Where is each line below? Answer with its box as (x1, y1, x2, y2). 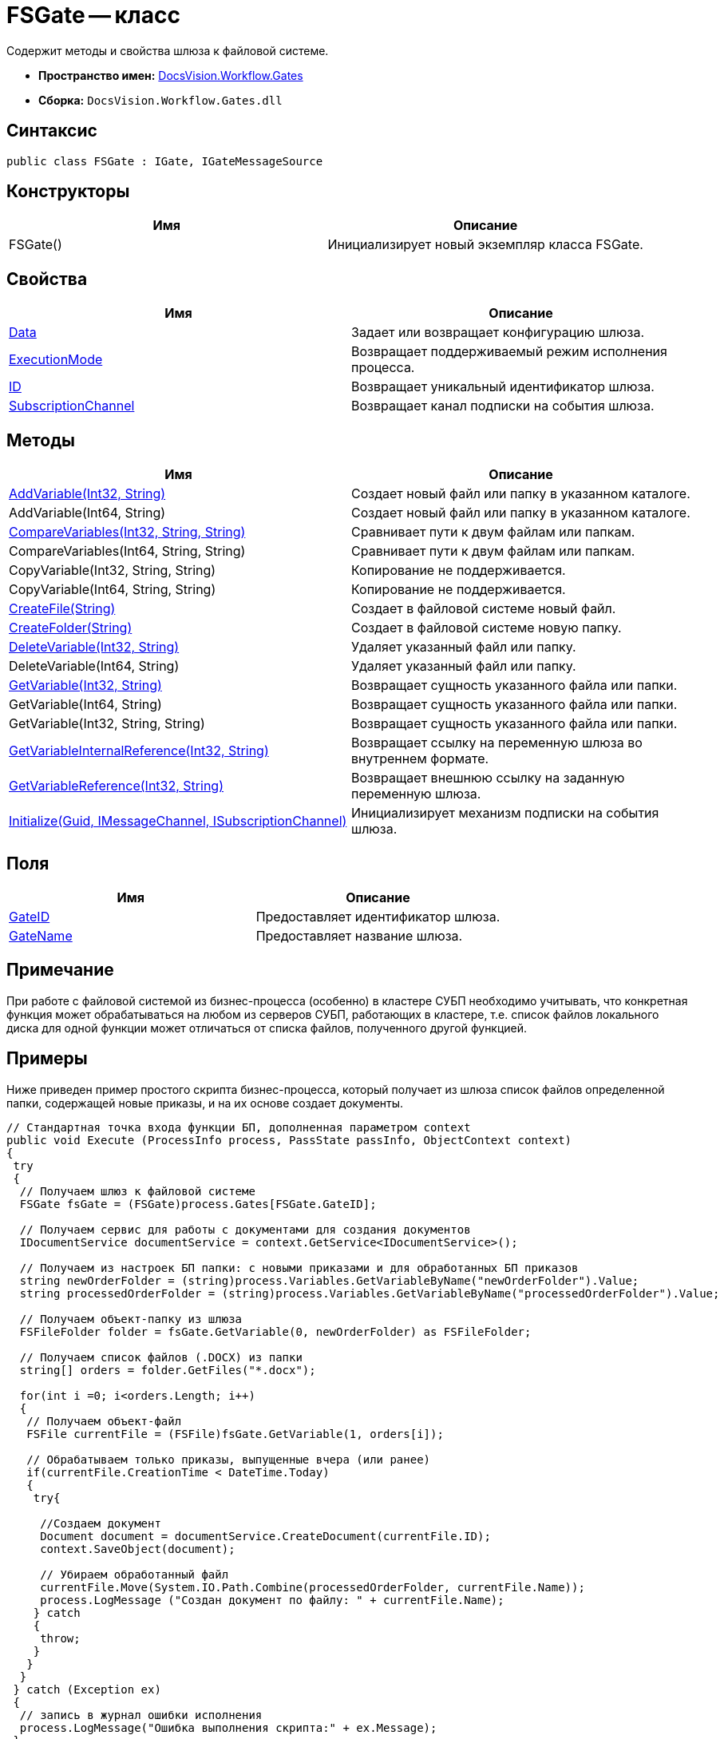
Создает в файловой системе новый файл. (351, 600, 616, 617)
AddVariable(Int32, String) (9, 485, 166, 502)
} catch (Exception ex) (13, 1682, 161, 1696)
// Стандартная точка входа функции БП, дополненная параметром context (6, 1120, 471, 1134)
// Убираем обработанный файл (40, 1567, 229, 1581)
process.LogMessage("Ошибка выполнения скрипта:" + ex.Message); (19, 1721, 437, 1734)
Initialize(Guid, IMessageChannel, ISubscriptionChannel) (9, 813, 347, 830)
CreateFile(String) (9, 600, 116, 617)
